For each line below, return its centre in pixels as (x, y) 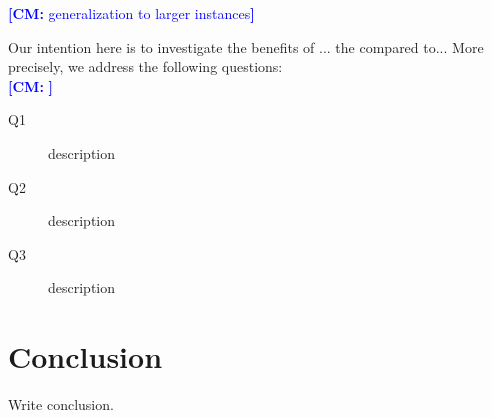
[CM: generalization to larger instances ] (131, 13)
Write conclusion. (61, 404)
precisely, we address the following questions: (145, 66)
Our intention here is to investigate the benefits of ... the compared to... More (246, 46)
